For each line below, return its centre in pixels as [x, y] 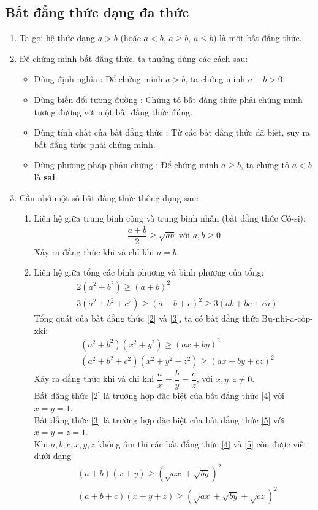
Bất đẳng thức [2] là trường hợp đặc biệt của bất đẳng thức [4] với [159, 396]
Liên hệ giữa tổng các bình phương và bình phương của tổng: [149, 272]
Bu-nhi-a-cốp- [287, 318]
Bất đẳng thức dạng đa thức [97, 12]
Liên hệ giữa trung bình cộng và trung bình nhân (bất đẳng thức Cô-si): [170, 218]
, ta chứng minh [215, 79]
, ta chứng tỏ [265, 165]
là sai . [46, 176]
